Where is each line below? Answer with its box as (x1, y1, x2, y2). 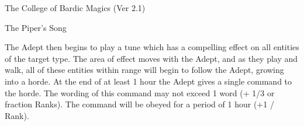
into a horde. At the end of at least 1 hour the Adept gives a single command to (5, 75, 292, 87)
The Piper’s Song (5, 21, 67, 33)
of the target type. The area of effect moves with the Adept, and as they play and (5, 52, 298, 64)
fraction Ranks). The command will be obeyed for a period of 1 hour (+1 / (5, 98, 274, 110)
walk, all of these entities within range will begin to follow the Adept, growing (5, 64, 284, 76)
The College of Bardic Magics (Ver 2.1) (5, 2, 146, 13)
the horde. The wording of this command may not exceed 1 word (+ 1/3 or (5, 86, 275, 99)
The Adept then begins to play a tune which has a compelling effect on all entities (5, 41, 299, 53)
